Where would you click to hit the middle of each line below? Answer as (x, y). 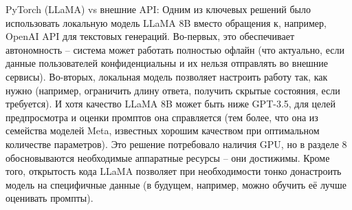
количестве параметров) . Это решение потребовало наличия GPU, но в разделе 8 (176, 144)
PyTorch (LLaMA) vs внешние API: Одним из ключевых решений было (158, 9)
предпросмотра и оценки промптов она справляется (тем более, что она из (162, 117)
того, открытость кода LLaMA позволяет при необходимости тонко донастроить (174, 171)
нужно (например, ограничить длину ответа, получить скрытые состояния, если (173, 90)
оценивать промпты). (49, 198)
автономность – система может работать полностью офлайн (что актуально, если (175, 49)
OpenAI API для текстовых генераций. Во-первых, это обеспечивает (150, 36)
